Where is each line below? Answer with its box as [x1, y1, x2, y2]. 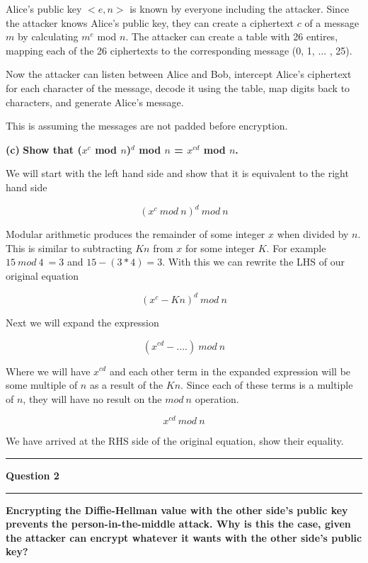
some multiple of [6, 377, 78, 392]
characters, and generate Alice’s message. [6, 94, 184, 109]
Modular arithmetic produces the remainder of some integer [6, 227, 265, 241]
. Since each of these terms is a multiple [180, 377, 353, 392]
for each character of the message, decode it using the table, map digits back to [6, 80, 350, 95]
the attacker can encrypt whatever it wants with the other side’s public [6, 530, 362, 545]
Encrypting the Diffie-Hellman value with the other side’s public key [6, 502, 348, 517]
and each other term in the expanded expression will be [109, 363, 351, 378]
